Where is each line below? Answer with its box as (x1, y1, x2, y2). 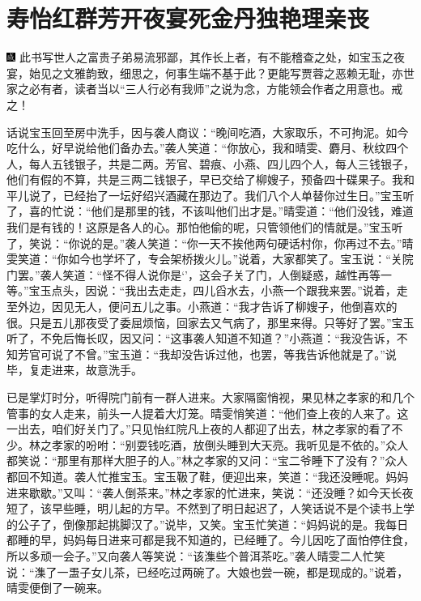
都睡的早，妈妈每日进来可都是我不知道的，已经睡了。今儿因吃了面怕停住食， (6, 531, 415, 548)
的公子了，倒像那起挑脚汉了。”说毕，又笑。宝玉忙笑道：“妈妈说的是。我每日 (6, 515, 409, 532)
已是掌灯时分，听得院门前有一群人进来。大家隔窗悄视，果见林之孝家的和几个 (6, 389, 415, 405)
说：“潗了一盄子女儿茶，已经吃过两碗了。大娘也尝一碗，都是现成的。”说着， (6, 563, 409, 580)
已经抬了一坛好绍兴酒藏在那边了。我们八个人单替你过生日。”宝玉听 (62, 186, 415, 203)
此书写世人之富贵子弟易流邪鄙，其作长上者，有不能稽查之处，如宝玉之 (19, 49, 393, 66)
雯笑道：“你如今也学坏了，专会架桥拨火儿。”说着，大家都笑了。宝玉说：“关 (6, 250, 402, 267)
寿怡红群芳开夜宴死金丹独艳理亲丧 (6, 2, 370, 35)
